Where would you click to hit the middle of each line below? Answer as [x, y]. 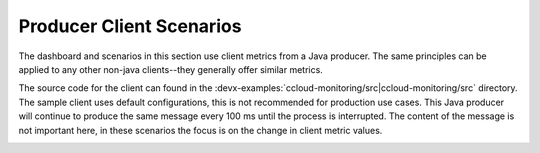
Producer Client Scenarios [130, 26]
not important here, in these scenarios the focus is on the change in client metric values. [200, 130]
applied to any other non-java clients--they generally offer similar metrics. [171, 69]
